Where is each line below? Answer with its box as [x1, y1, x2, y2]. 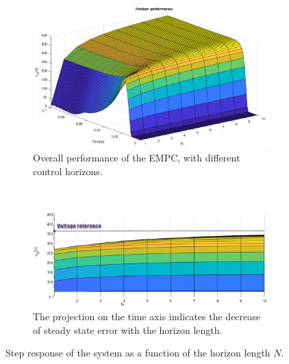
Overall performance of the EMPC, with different [33, 151, 240, 165]
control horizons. [33, 164, 103, 178]
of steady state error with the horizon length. [33, 322, 223, 337]
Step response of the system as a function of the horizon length [5, 346, 271, 360]
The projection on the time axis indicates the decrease [33, 309, 260, 323]
